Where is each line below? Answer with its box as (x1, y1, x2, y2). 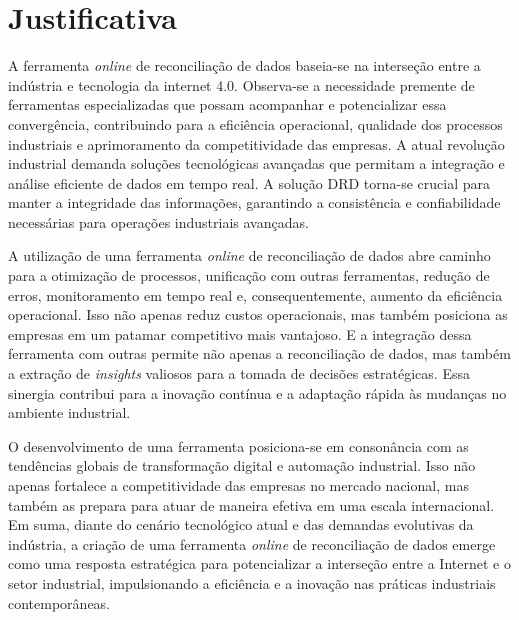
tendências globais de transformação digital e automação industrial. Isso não (8, 455, 476, 476)
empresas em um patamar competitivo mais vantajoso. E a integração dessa (8, 323, 472, 344)
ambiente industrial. (8, 402, 131, 423)
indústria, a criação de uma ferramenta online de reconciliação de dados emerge (8, 533, 496, 554)
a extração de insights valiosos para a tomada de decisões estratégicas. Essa (8, 363, 470, 384)
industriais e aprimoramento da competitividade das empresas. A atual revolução (8, 133, 505, 154)
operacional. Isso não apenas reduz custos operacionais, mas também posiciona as (8, 304, 508, 325)
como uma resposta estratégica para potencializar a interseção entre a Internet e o (8, 553, 511, 574)
